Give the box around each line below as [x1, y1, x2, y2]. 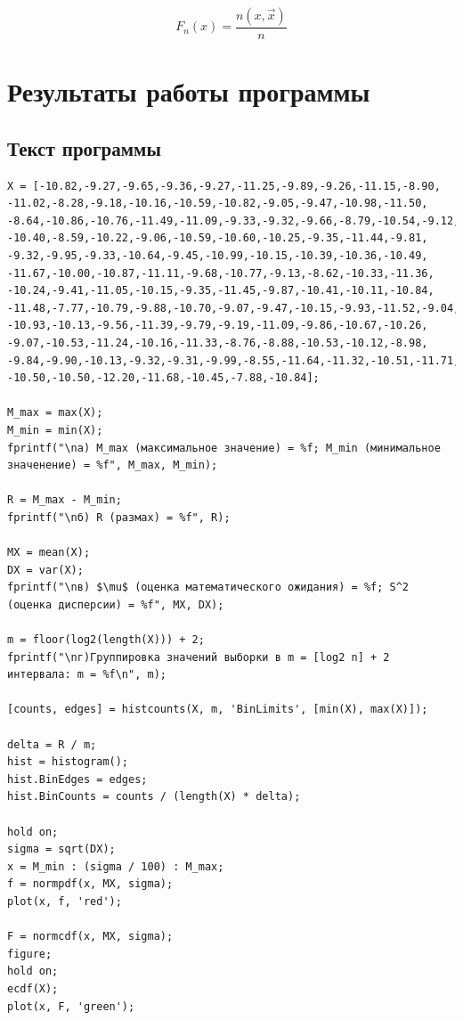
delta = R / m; [7, 738, 97, 751]
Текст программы [7, 134, 161, 161]
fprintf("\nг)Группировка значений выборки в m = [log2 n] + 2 [7, 650, 390, 664]
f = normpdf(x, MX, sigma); [7, 877, 174, 891]
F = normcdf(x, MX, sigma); [7, 930, 174, 943]
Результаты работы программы [7, 73, 370, 110]
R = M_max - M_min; [7, 494, 122, 507]
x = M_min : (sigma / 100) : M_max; [7, 860, 224, 873]
